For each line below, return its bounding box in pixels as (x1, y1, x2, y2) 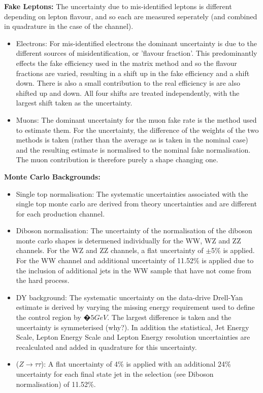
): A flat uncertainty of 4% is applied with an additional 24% (41, 359, 231, 369)
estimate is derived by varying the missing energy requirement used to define (16, 302, 255, 312)
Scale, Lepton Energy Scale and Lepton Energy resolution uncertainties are (16, 332, 250, 342)
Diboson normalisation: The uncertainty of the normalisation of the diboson (16, 225, 252, 236)
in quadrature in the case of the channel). (4, 21, 134, 31)
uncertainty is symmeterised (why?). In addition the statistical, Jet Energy (16, 321, 249, 332)
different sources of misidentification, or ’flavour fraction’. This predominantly (16, 48, 257, 58)
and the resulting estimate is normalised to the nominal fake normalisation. (16, 144, 251, 155)
